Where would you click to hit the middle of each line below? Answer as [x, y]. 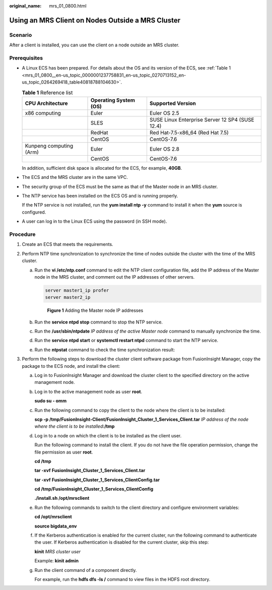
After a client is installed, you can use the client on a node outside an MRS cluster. [94, 45]
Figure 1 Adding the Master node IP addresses [95, 310]
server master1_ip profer [77, 290]
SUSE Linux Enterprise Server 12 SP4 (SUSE [202, 119]
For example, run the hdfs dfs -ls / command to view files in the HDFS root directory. [122, 579]
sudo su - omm [51, 401]
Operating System [113, 100]
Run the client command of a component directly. [86, 570]
